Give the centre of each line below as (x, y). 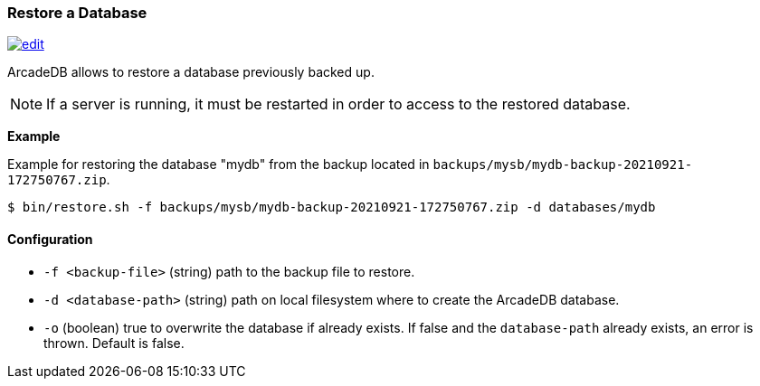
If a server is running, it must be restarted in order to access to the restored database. (338, 104)
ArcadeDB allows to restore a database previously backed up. (191, 72)
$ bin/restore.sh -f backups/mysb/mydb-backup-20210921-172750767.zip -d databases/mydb (332, 207)
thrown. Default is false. (114, 343)
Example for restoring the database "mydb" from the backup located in (218, 165)
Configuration (50, 239)
